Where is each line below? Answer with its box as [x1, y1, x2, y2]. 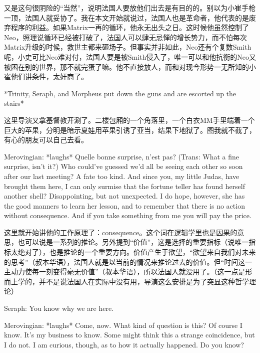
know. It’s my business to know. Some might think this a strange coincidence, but [4, 329, 255, 340]
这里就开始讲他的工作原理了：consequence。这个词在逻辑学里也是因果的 [4, 227, 237, 237]
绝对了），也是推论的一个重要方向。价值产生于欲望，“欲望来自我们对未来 [17, 247, 256, 257]
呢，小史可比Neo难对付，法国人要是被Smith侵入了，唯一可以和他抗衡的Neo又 [4, 51, 256, 62]
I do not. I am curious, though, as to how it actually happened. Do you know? [4, 339, 244, 349]
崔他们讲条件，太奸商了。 [4, 71, 88, 82]
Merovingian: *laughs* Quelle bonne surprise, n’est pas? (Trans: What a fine [4, 151, 239, 161]
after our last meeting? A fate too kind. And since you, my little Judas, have [4, 170, 239, 181]
